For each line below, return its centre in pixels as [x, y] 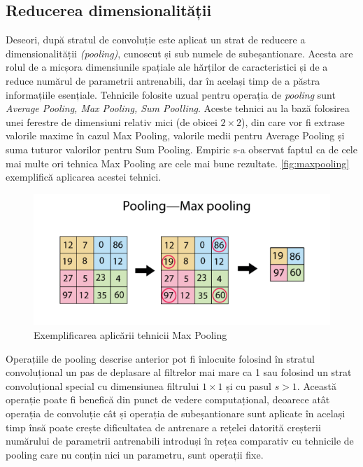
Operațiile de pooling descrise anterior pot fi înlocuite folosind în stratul [160, 358]
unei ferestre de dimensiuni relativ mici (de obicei [112, 121]
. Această [316, 385]
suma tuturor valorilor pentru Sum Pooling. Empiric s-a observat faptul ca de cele [181, 149]
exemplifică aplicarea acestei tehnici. [84, 177]
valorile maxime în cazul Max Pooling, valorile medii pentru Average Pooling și [175, 135]
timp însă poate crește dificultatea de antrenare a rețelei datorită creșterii [163, 427]
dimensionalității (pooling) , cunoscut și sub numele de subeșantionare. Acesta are [179, 53]
